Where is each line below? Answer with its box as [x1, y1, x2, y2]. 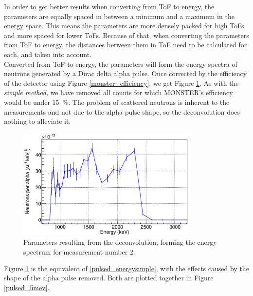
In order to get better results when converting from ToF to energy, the [4, 1, 215, 11]
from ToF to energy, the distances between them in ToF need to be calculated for [4, 39, 247, 50]
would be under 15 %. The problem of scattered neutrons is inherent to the [4, 97, 230, 107]
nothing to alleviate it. [4, 116, 71, 126]
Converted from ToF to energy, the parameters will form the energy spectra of [4, 59, 237, 69]
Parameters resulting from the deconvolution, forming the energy [23, 237, 217, 247]
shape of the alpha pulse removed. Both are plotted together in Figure [4, 273, 214, 283]
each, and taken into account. [4, 49, 92, 59]
